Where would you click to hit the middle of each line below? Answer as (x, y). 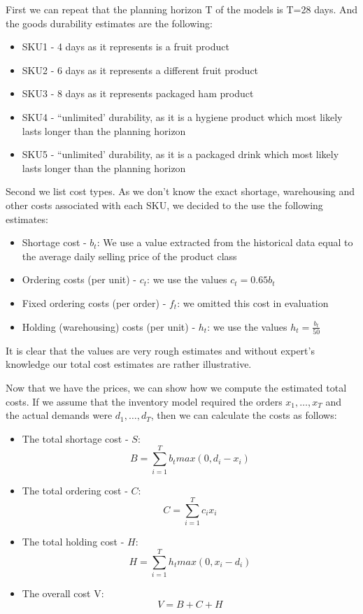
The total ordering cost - (75, 490)
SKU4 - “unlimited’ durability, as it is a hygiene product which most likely (182, 116)
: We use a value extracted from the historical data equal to (225, 242)
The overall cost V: (63, 593)
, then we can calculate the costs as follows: (244, 415)
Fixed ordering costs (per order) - (94, 302)
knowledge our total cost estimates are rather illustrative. (129, 364)
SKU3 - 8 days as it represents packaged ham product (138, 93)
